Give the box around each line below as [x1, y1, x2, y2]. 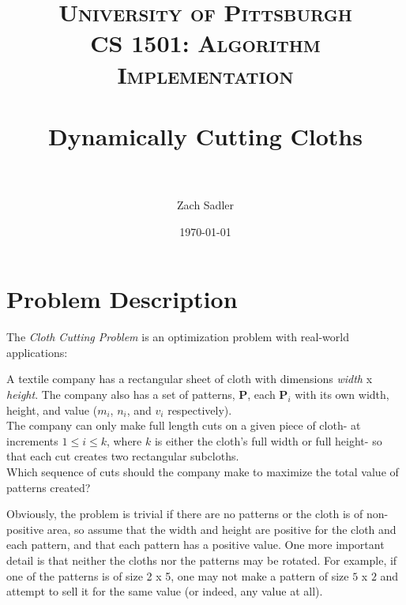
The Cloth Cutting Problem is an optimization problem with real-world [6, 329, 349, 345]
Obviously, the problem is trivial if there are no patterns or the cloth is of [6, 505, 363, 522]
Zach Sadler [177, 197, 234, 213]
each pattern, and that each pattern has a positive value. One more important [6, 536, 385, 553]
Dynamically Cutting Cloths [48, 119, 363, 152]
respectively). [167, 401, 232, 418]
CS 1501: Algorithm [90, 27, 321, 59]
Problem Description [6, 283, 238, 315]
